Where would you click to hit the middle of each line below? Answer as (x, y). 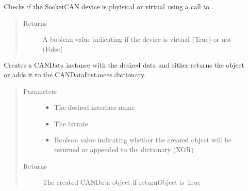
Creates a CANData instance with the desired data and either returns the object (124, 65)
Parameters (40, 91)
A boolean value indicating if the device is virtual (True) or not (137, 39)
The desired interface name (94, 107)
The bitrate (71, 123)
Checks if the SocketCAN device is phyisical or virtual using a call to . (109, 6)
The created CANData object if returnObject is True (121, 182)
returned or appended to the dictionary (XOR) (124, 149)
